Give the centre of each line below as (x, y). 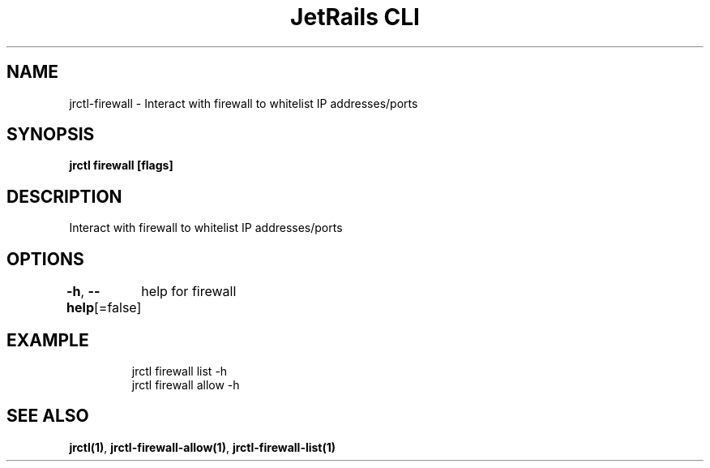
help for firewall (189, 292)
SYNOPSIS (51, 135)
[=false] (118, 308)
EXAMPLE (48, 340)
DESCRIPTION (64, 196)
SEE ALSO (48, 416)
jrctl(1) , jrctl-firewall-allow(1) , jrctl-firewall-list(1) (203, 447)
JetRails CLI (355, 17)
